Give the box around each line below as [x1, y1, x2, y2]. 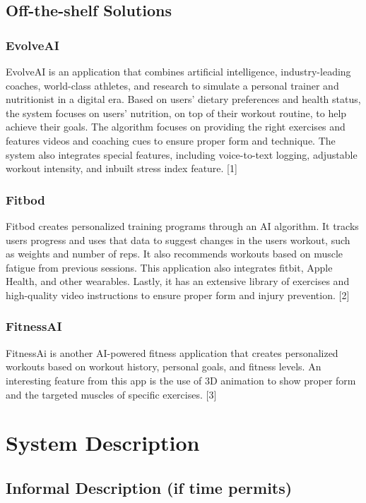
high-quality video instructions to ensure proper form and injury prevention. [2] [6, 287, 350, 302]
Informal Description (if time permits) [6, 476, 293, 498]
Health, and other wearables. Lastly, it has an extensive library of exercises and [6, 274, 350, 289]
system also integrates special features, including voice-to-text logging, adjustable [6, 147, 358, 162]
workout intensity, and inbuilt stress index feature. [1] [6, 161, 237, 176]
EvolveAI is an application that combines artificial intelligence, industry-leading [6, 64, 351, 78]
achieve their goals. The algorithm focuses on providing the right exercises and [6, 119, 346, 134]
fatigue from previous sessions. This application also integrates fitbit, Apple [6, 260, 333, 274]
